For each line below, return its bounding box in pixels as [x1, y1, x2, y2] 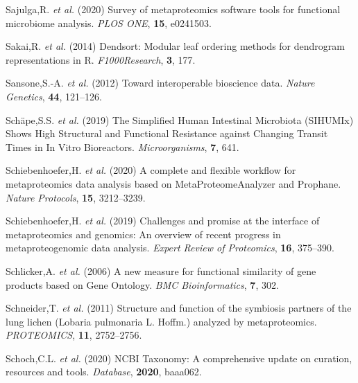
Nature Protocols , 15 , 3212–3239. [6, 190, 146, 204]
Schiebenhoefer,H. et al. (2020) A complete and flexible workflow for [6, 163, 296, 177]
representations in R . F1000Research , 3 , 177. [6, 52, 196, 66]
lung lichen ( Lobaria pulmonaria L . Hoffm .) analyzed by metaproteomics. [6, 314, 317, 328]
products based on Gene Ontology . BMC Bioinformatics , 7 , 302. [6, 277, 279, 292]
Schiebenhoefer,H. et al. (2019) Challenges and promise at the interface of [6, 213, 320, 228]
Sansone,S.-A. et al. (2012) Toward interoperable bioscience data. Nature [6, 75, 315, 90]
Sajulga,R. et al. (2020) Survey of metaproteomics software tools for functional [6, 2, 341, 16]
